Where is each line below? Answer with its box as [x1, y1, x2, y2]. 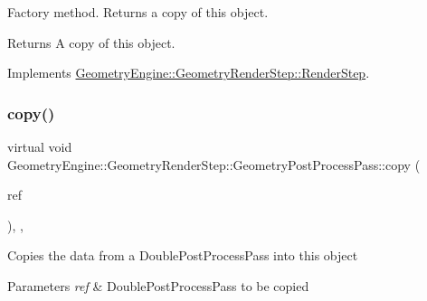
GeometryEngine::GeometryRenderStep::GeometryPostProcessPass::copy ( [7, 155, 421, 174]
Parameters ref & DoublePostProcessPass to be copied [7, 276, 309, 295]
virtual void [7, 137, 72, 155]
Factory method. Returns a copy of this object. [7, 3, 269, 21]
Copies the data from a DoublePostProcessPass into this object [7, 246, 358, 265]
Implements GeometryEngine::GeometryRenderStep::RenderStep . [7, 63, 370, 82]
